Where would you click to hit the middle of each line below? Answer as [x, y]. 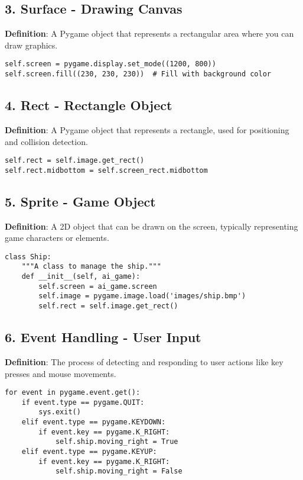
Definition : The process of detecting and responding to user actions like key [144, 361]
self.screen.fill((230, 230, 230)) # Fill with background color [138, 74]
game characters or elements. [57, 238]
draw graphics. [31, 45]
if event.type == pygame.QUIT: [83, 402]
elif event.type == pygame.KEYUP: [89, 452]
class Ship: [28, 257]
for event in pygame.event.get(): [73, 393]
